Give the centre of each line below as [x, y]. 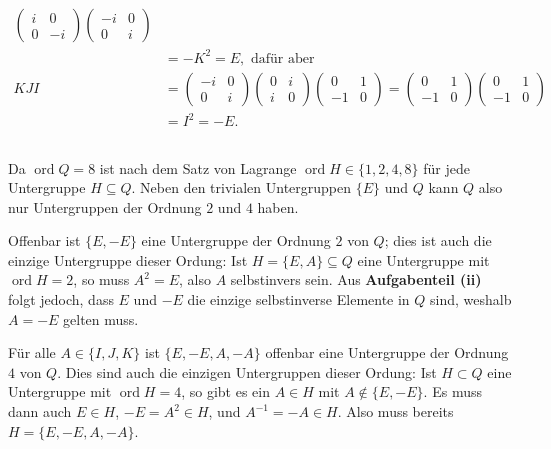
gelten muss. [101, 318]
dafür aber [283, 58]
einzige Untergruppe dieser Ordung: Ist [128, 259]
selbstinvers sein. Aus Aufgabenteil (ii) [356, 279]
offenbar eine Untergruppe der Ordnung [387, 352]
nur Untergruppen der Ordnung [105, 206]
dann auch [40, 411]
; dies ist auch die [438, 240]
